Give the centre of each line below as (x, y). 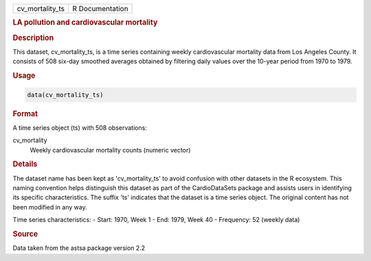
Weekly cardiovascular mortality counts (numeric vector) (110, 150)
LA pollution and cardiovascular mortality (85, 23)
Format (25, 113)
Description (33, 38)
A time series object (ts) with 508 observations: (80, 128)
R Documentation (100, 9)
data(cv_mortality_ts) (65, 95)
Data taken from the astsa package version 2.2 (79, 248)
